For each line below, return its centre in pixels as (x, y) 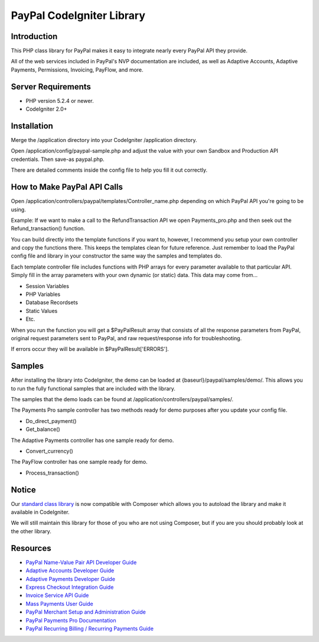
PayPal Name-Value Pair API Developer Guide (81, 562)
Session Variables (47, 286)
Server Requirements (51, 87)
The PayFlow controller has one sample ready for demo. (79, 462)
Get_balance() (43, 430)
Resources (31, 548)
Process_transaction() (52, 473)
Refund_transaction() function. (48, 228)
